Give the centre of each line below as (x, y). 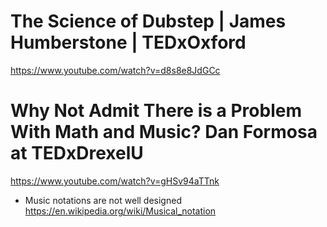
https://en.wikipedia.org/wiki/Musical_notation (120, 211)
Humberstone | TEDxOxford (128, 42)
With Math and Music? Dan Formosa (164, 132)
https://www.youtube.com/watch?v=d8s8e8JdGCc (115, 70)
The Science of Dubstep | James (148, 21)
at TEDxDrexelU (77, 153)
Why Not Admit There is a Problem (156, 111)
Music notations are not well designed (103, 200)
